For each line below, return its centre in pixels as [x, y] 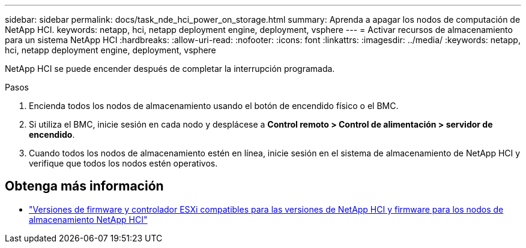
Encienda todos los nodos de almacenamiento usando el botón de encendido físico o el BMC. [214, 106]
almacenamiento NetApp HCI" [88, 219]
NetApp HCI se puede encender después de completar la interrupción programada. [170, 69]
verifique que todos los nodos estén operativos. [123, 163]
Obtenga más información [84, 186]
